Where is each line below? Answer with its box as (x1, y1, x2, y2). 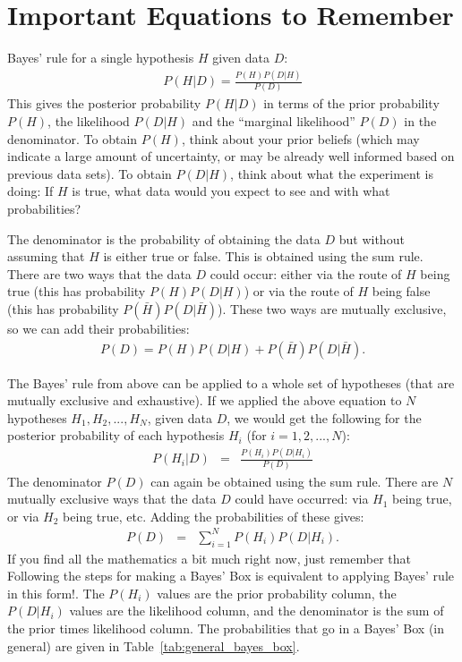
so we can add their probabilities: (7, 318, 190, 337)
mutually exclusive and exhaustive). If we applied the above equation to (7, 391, 402, 410)
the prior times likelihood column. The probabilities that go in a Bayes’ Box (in (7, 619, 445, 638)
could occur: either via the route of (210, 264, 402, 283)
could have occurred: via (235, 489, 369, 508)
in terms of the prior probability (263, 94, 440, 113)
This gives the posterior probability (7, 94, 201, 113)
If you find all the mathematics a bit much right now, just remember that (7, 548, 411, 567)
